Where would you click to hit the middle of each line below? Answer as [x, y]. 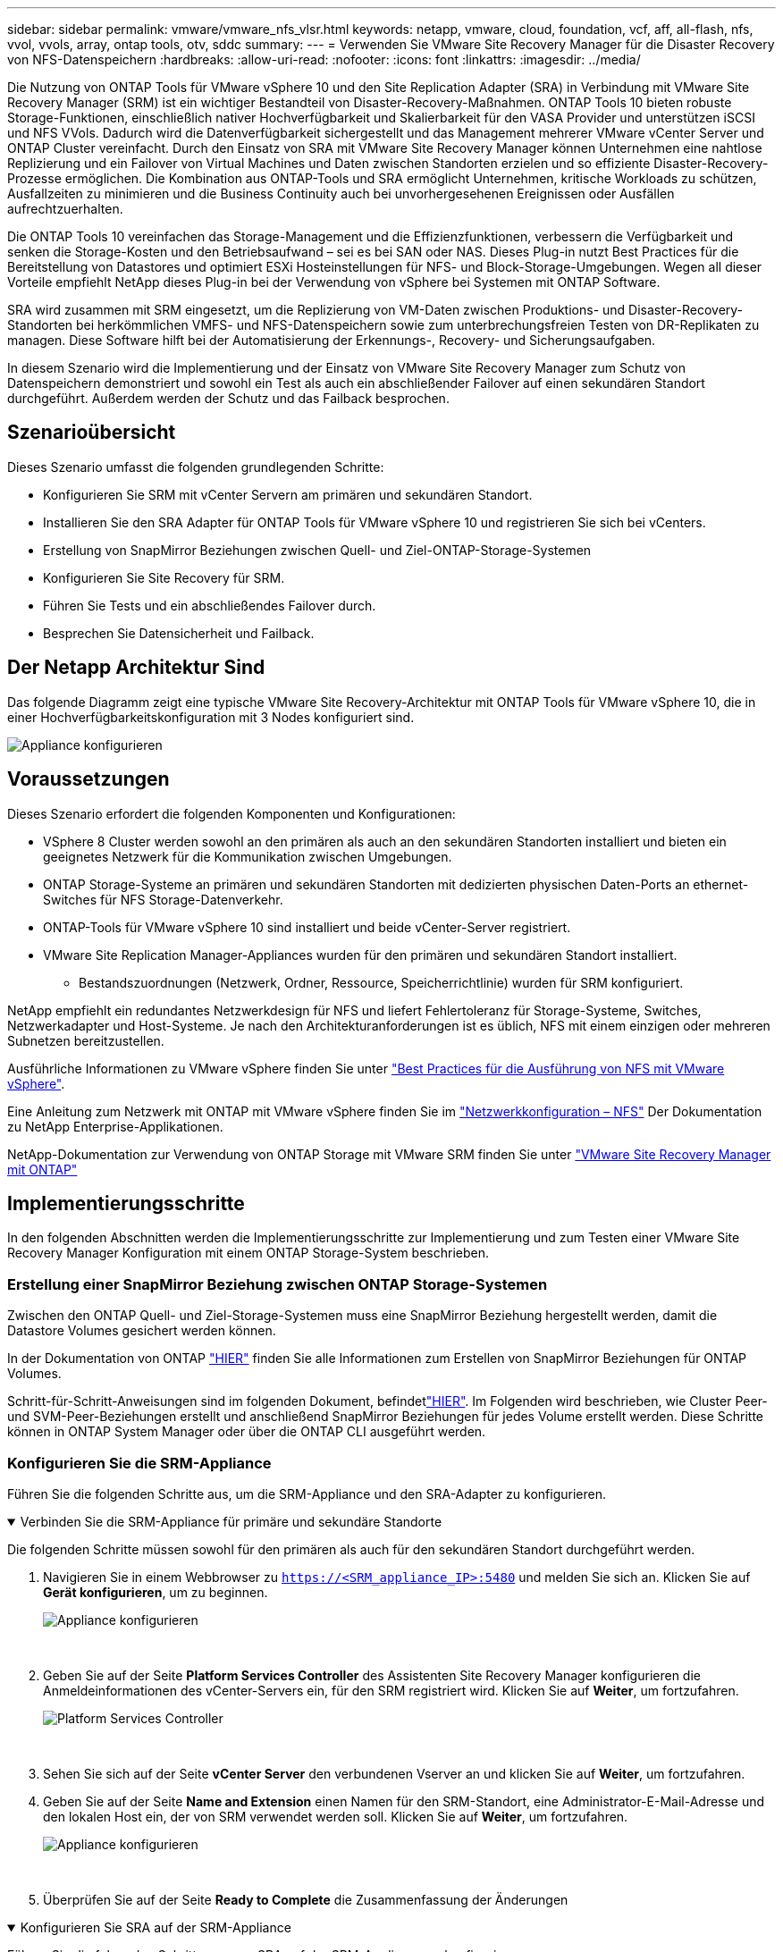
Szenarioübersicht [92, 433]
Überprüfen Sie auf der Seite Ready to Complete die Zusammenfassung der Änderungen [306, 1899]
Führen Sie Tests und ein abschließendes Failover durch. [210, 605]
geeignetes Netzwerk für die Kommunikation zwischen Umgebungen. [248, 856]
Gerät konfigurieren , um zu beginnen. [156, 1592]
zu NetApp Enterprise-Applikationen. [115, 1126]
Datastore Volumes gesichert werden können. [142, 1331]
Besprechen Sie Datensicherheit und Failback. [179, 633]
